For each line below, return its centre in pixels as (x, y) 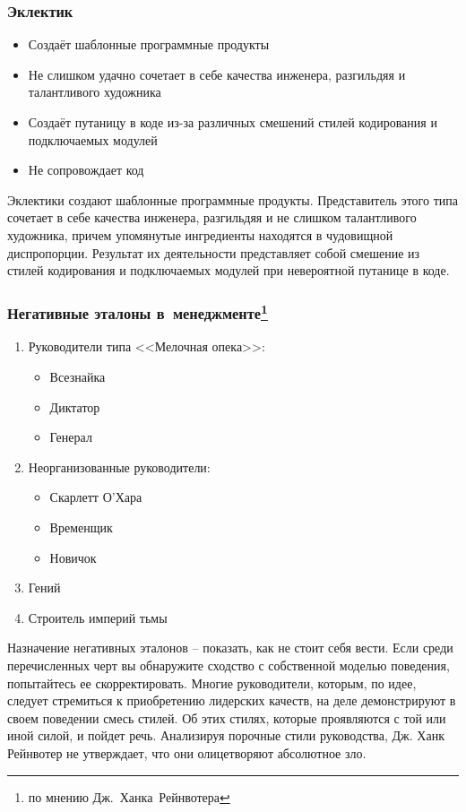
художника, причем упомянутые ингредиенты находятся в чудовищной (200, 234)
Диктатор (75, 406)
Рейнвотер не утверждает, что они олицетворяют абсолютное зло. (187, 752)
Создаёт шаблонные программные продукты (149, 44)
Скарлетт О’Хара (96, 497)
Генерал (71, 437)
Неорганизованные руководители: (119, 466)
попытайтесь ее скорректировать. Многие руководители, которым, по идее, (212, 682)
